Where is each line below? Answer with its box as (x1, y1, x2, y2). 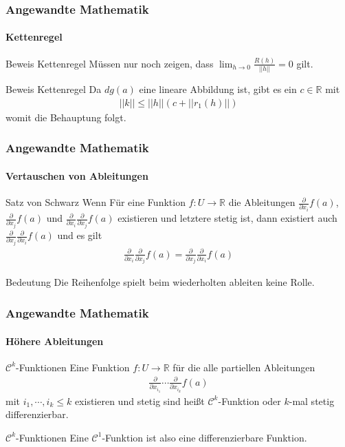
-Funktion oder (218, 393, 281, 408)
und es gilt (57, 228, 102, 242)
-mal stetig (289, 393, 335, 408)
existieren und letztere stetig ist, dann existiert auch (118, 211, 337, 225)
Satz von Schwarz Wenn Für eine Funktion (5, 195, 186, 209)
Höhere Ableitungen (5, 333, 104, 348)
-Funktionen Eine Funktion (16, 360, 130, 374)
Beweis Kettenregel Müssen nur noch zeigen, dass (5, 56, 214, 70)
